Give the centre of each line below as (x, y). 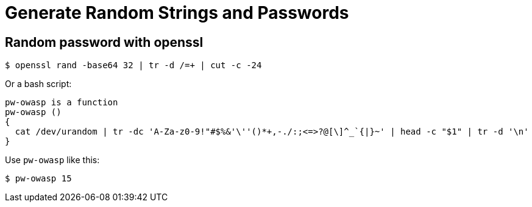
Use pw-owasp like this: (52, 160)
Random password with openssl (104, 42)
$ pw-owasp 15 (38, 179)
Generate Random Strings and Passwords (177, 13)
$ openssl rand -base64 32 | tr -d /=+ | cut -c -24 (133, 65)
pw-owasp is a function (62, 103)
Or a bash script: (38, 84)
